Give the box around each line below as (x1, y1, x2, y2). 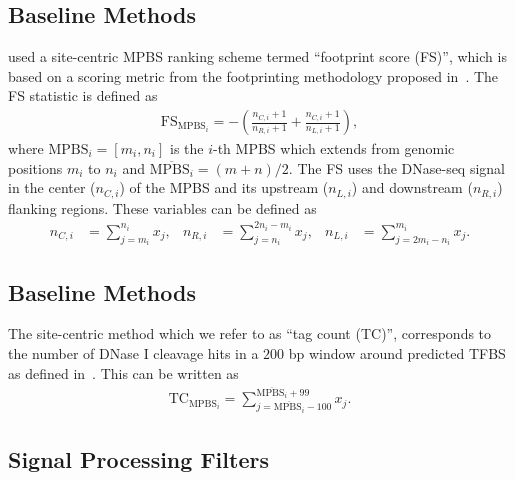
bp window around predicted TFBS (288, 343, 506, 364)
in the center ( (8, 177, 96, 198)
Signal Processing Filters (8, 444, 269, 475)
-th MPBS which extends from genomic (213, 138, 455, 159)
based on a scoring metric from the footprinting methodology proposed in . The (8, 65, 499, 86)
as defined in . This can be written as (8, 362, 239, 383)
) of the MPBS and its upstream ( (119, 177, 329, 198)
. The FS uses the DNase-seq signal (288, 157, 506, 178)
